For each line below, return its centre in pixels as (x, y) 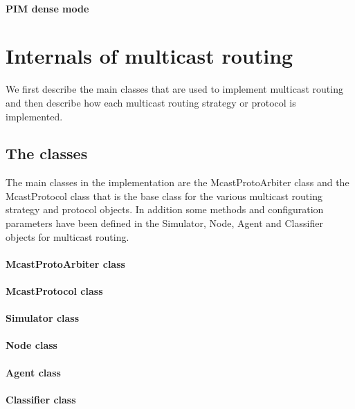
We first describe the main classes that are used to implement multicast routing (174, 89)
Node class (31, 345)
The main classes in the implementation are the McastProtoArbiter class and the (177, 182)
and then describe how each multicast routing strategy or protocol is (151, 102)
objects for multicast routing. (67, 236)
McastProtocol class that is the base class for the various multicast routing (164, 196)
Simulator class (43, 318)
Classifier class (41, 399)
